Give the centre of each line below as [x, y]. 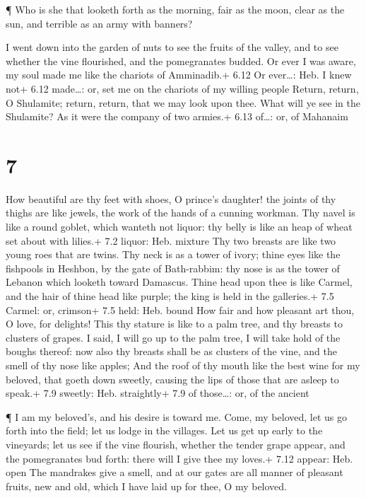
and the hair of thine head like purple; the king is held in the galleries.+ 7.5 [170, 296]
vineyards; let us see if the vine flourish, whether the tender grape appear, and [176, 444]
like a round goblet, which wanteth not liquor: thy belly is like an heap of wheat [179, 227]
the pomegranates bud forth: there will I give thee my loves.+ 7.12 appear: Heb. [179, 458]
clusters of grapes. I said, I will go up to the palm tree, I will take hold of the [173, 337]
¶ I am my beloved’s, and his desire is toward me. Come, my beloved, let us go [176, 416]
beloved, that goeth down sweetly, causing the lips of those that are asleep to [172, 379]
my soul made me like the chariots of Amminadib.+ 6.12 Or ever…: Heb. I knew [179, 75]
